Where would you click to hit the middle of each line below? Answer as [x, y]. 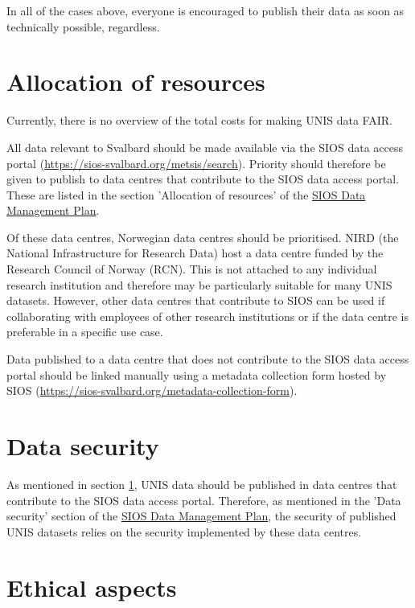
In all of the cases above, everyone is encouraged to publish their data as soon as [205, 10]
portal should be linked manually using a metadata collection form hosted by [197, 374]
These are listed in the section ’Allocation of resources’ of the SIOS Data [186, 194]
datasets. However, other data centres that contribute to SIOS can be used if [196, 300]
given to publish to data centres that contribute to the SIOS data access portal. [203, 179]
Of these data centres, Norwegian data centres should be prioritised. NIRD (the [203, 237]
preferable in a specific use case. [85, 332]
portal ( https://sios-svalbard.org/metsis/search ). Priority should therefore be [196, 163]
